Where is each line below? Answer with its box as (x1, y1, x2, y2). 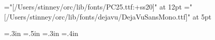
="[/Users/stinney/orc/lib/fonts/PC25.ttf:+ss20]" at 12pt (4, 1, 182, 11)
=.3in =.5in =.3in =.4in (4, 28, 78, 38)
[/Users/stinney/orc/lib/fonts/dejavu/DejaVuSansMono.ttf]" (4, 11, 190, 21)
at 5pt (192, 11, 211, 21)
